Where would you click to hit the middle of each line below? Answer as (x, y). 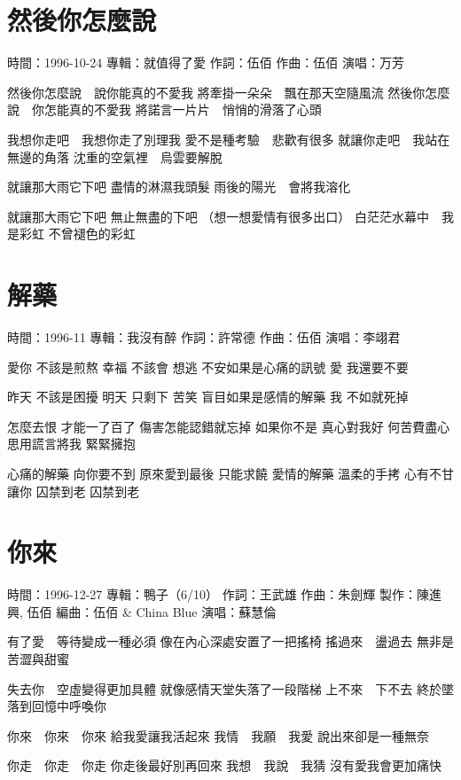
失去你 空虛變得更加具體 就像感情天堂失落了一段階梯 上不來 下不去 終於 (224, 688)
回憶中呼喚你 (69, 706)
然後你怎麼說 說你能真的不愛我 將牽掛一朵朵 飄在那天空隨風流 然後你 (216, 92)
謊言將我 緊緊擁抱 (83, 444)
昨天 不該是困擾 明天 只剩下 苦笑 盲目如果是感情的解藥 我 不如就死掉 (208, 397)
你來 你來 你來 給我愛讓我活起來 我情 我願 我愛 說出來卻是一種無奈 (218, 735)
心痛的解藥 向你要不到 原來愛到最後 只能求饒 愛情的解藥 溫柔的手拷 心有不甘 (230, 473)
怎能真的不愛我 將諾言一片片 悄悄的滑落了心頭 (183, 109)
